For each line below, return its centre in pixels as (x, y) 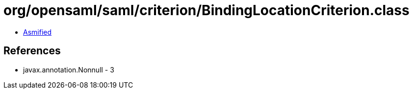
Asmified (38, 32)
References (32, 51)
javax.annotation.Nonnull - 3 (69, 70)
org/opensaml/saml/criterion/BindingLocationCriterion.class (206, 10)
